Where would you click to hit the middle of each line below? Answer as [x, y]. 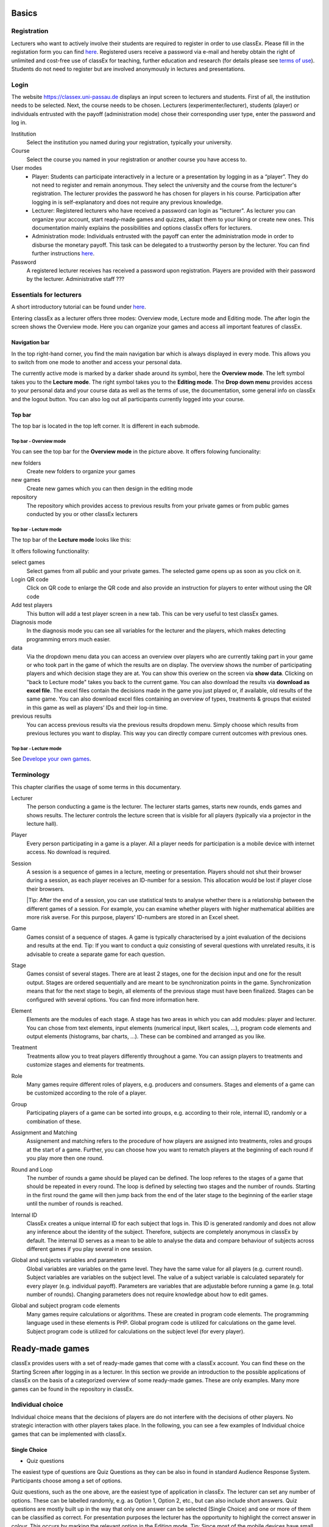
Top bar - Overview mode [39, 441]
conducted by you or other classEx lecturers [82, 514]
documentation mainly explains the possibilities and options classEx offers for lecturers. [142, 228]
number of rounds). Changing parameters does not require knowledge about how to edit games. [147, 1294]
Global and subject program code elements [65, 1306]
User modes [27, 168]
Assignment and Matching [44, 1132]
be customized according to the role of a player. [87, 1093]
